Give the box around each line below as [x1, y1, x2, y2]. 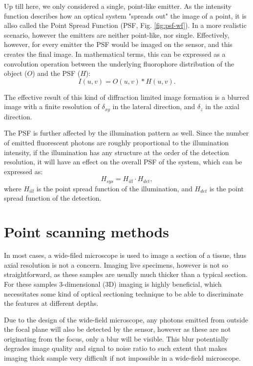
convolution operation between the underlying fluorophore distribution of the [4, 58, 234, 69]
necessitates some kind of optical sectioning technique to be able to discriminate [4, 288, 244, 298]
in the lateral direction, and [112, 101, 195, 112]
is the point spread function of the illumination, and [36, 183, 192, 193]
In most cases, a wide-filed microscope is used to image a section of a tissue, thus [4, 250, 247, 260]
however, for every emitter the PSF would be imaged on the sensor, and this [4, 39, 232, 49]
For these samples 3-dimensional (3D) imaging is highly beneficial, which [4, 278, 222, 289]
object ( [4, 68, 27, 78]
